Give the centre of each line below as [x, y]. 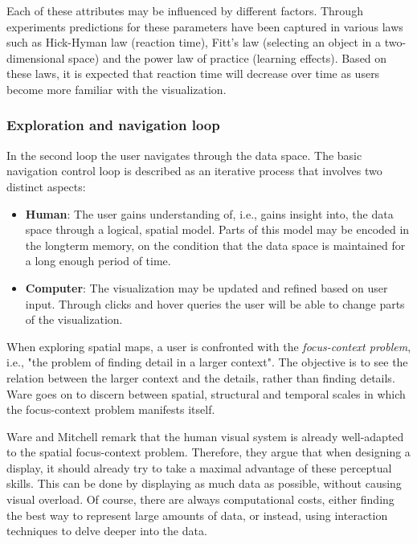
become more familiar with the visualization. [117, 89]
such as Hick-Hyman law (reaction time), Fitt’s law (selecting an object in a [194, 42]
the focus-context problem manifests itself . [111, 409]
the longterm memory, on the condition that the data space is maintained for [215, 245]
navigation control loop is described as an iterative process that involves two [194, 171]
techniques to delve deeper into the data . [107, 531]
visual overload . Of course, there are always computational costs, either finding [200, 499]
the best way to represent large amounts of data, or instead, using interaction [197, 515]
